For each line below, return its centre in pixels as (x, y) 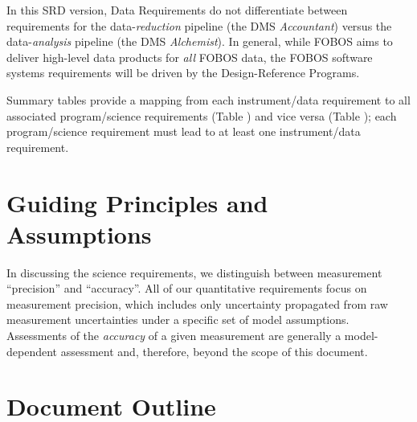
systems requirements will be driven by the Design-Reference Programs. (183, 73)
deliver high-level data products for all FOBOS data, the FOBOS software (190, 57)
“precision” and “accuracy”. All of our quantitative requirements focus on (187, 288)
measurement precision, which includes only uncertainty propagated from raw (197, 303)
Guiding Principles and (137, 202)
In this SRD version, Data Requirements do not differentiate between (177, 10)
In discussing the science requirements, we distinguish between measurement (194, 272)
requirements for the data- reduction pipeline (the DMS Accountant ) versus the (199, 25)
